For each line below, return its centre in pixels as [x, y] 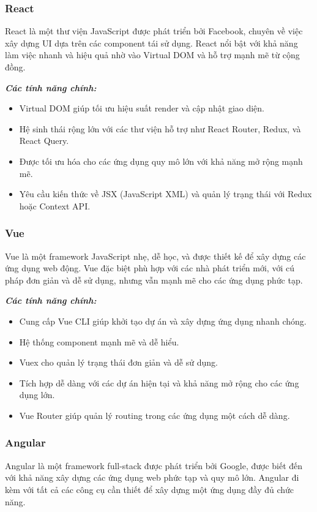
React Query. [44, 141]
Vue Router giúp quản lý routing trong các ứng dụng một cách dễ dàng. [155, 415]
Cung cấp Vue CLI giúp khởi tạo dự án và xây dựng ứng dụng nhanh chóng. [163, 321]
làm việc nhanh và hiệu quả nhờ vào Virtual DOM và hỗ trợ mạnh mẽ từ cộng [152, 55]
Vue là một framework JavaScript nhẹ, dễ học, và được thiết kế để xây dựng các [155, 256]
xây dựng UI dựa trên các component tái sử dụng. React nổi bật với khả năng [151, 43]
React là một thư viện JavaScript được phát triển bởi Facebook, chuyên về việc [154, 31]
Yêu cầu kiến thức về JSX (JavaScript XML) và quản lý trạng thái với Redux [166, 194]
